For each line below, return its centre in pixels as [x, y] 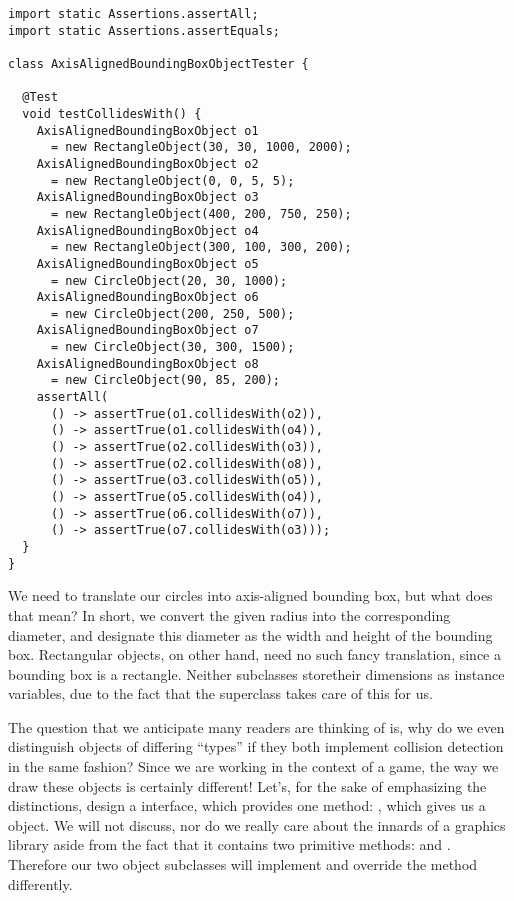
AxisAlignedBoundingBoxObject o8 [147, 363]
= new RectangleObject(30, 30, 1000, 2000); [201, 147]
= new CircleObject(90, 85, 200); [165, 380]
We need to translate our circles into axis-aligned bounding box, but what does [250, 595]
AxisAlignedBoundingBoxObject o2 [147, 163]
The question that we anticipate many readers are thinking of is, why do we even [256, 726]
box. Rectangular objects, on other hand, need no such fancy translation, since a [254, 654]
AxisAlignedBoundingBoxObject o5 [147, 263]
